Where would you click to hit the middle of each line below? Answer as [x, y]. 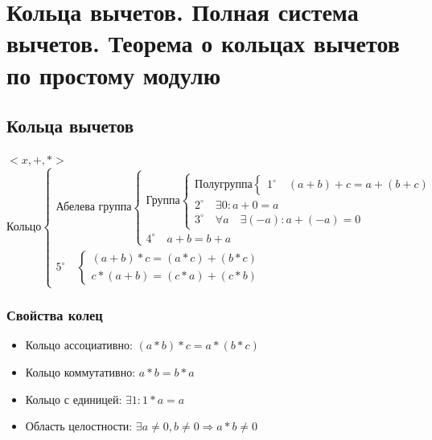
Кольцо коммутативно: [80, 372]
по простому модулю [114, 74]
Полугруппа [224, 185]
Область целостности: [79, 426]
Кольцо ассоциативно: [79, 345]
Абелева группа [94, 208]
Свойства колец [55, 315]
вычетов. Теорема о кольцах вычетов [203, 43]
